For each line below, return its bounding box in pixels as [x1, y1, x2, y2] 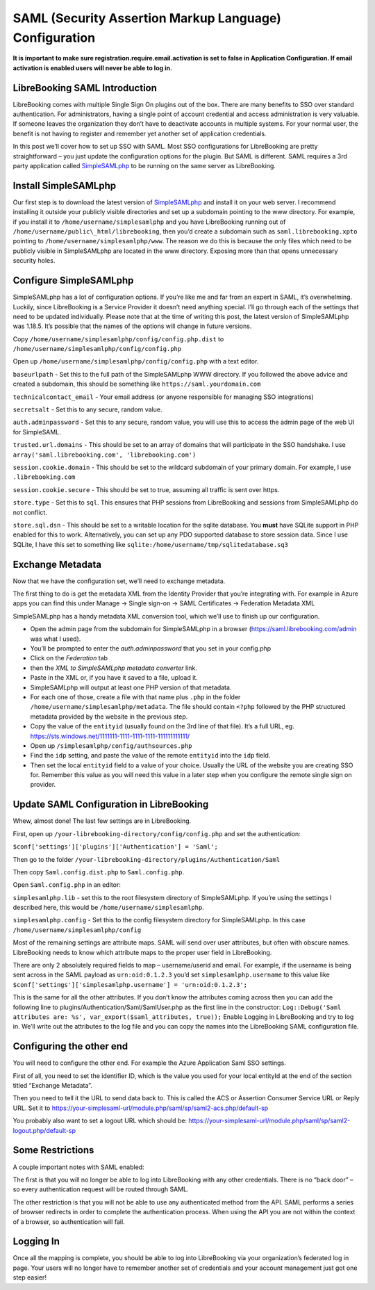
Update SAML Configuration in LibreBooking [12, 799, 209, 810]
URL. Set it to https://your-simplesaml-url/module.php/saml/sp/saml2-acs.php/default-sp [12, 1104, 269, 1112]
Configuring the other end [12, 1040, 128, 1052]
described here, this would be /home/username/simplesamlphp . [12, 904, 204, 912]
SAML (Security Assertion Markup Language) [12, 10, 281, 26]
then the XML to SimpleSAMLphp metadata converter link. [30, 664, 197, 672]
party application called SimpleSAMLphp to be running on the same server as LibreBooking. [12, 161, 276, 170]
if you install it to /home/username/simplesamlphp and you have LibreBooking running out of [12, 218, 286, 226]
